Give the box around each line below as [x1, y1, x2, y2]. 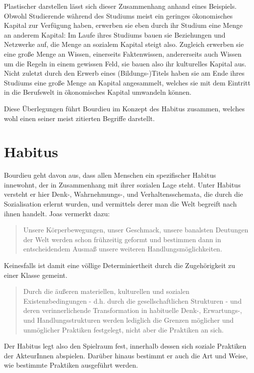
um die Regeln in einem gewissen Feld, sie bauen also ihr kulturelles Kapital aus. [4, 58, 247, 68]
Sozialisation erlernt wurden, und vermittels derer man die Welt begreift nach [4, 199, 237, 209]
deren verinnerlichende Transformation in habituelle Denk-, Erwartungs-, [23, 305, 242, 315]
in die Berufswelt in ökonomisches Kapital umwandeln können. [4, 87, 192, 97]
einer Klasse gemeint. [4, 269, 68, 280]
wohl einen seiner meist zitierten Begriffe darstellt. [4, 113, 155, 123]
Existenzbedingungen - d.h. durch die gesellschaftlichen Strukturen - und [23, 295, 242, 306]
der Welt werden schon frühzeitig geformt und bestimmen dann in [23, 234, 221, 244]
